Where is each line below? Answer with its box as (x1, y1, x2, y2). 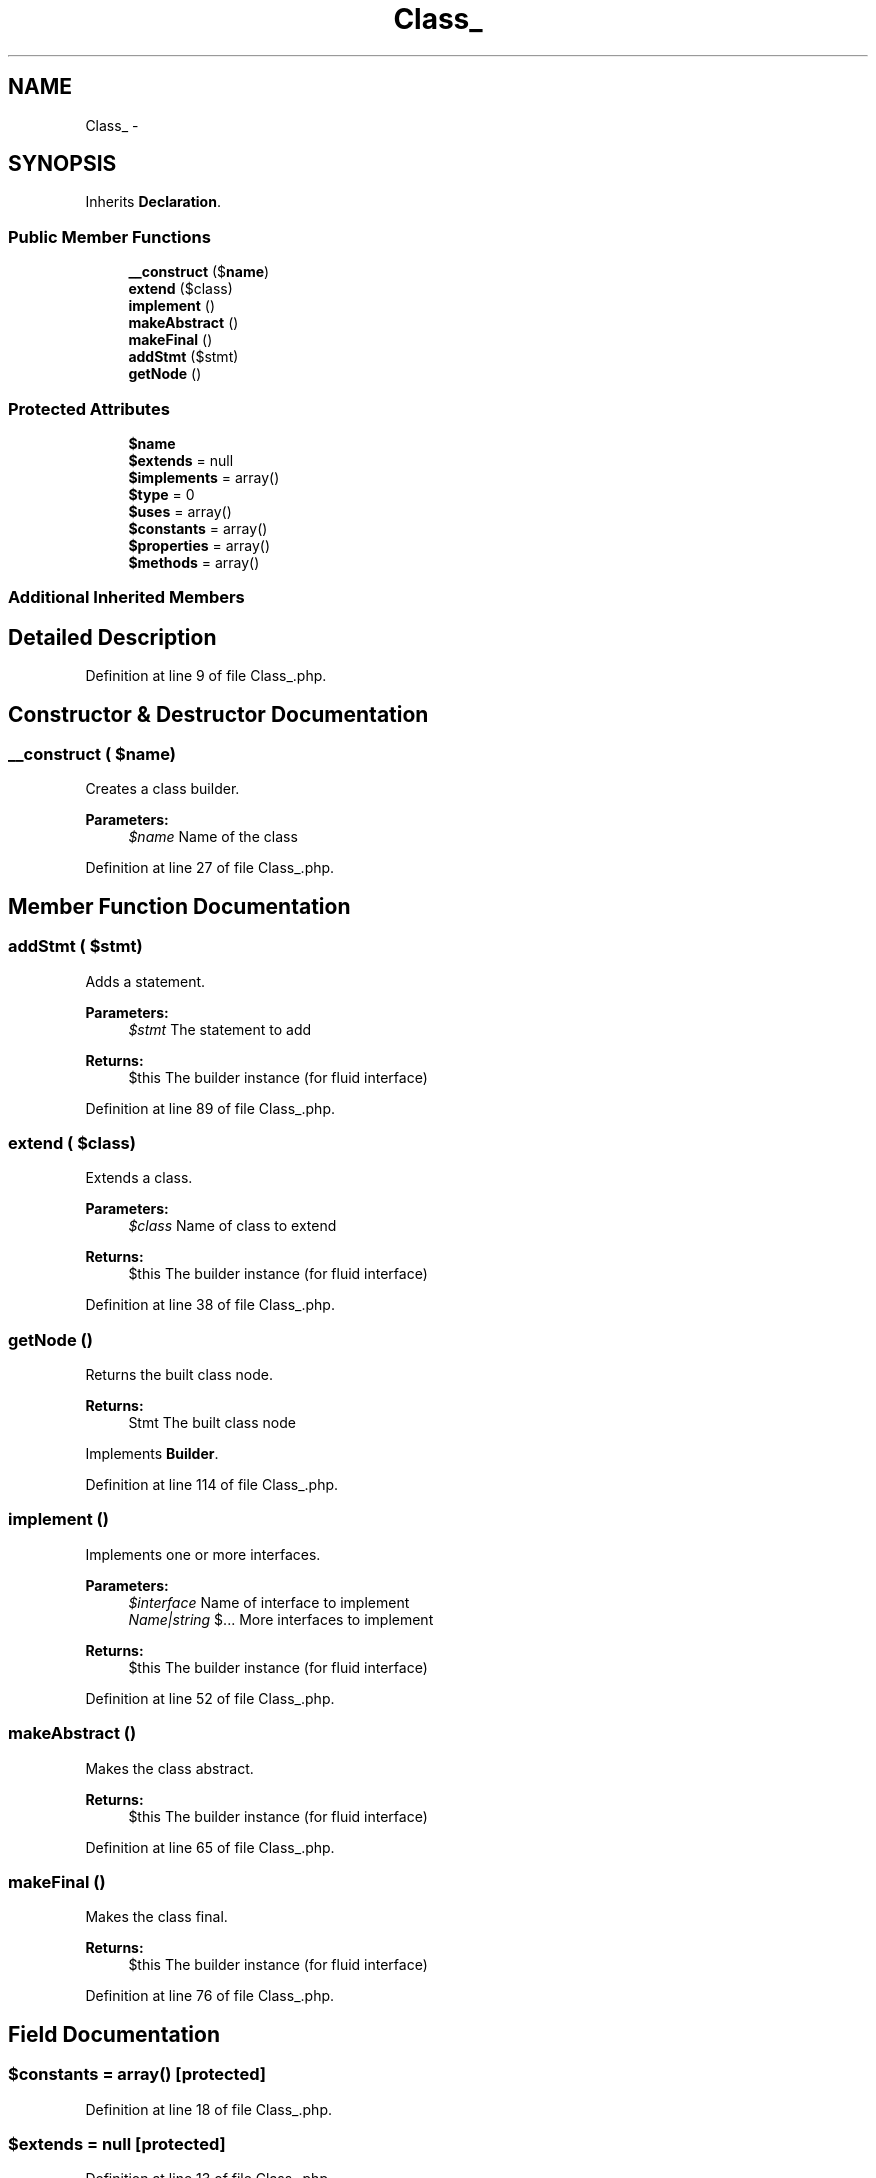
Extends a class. (85, 1169, 193, 1187)
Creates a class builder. (85, 780, 240, 798)
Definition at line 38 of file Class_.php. (85, 1296, 335, 1314)
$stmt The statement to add (128, 1020, 312, 1038)
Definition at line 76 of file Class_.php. (85, 1987, 335, 2005)
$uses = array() (128, 502, 232, 520)
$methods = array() (128, 553, 260, 571)
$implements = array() (128, 468, 280, 486)
